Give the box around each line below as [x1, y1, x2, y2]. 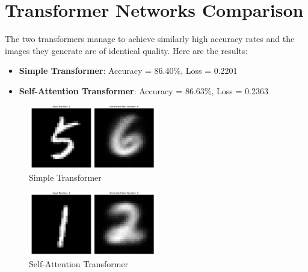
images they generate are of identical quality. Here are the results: [5, 44, 248, 56]
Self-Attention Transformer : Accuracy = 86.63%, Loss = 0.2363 [19, 84, 268, 97]
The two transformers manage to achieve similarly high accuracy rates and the [5, 32, 295, 45]
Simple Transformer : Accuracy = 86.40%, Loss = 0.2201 [19, 64, 238, 77]
